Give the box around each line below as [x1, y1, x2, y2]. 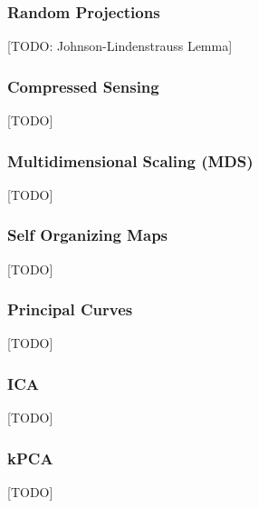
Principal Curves [7, 298, 133, 321]
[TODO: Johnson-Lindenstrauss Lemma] [7, 36, 233, 55]
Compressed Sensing [7, 75, 159, 97]
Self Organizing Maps [7, 224, 168, 246]
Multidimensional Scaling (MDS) [7, 149, 254, 172]
